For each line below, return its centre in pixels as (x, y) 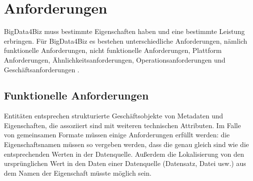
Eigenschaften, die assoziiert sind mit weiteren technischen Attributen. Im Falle (123, 125)
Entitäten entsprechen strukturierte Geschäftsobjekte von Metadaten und (114, 116)
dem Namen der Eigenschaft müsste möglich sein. (78, 173)
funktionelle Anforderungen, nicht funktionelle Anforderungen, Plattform (113, 50)
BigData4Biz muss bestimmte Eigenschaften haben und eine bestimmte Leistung (125, 31)
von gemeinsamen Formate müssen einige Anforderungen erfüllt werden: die (117, 135)
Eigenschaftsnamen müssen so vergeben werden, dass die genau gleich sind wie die (126, 144)
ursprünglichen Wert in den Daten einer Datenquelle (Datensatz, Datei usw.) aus (125, 163)
